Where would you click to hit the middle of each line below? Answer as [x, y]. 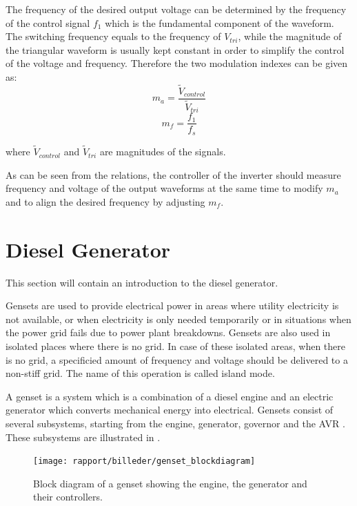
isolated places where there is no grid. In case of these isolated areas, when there [175, 346]
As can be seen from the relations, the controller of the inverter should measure [173, 174]
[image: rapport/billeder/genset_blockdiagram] [144, 461]
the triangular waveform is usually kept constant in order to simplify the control [175, 49]
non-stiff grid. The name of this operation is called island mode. [140, 373]
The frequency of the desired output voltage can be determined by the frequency [176, 9]
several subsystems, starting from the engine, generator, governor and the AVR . [175, 423]
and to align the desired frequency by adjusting [105, 201]
